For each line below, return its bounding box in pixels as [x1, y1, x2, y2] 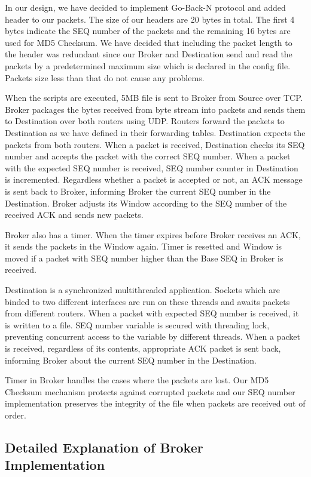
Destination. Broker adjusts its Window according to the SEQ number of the [5, 196, 287, 209]
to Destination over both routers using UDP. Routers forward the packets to [5, 115, 285, 127]
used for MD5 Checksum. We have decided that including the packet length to [5, 36, 292, 48]
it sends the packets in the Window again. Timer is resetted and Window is [5, 240, 282, 253]
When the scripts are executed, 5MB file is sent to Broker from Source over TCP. [5, 91, 303, 104]
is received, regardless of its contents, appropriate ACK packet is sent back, [5, 342, 281, 355]
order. [5, 409, 26, 421]
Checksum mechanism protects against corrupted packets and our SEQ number [5, 385, 295, 398]
